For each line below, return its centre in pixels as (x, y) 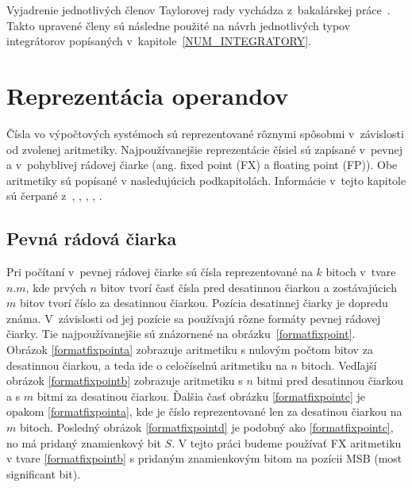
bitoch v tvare (361, 272)
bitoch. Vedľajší (339, 365)
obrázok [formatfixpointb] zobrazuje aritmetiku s (125, 380)
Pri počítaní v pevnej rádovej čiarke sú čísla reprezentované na (160, 272)
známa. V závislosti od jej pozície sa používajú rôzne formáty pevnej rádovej (194, 318)
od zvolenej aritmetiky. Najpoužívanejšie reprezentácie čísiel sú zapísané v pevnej (204, 149)
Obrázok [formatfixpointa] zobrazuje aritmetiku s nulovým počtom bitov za (190, 350)
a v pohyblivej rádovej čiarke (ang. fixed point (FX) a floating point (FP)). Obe (202, 165)
